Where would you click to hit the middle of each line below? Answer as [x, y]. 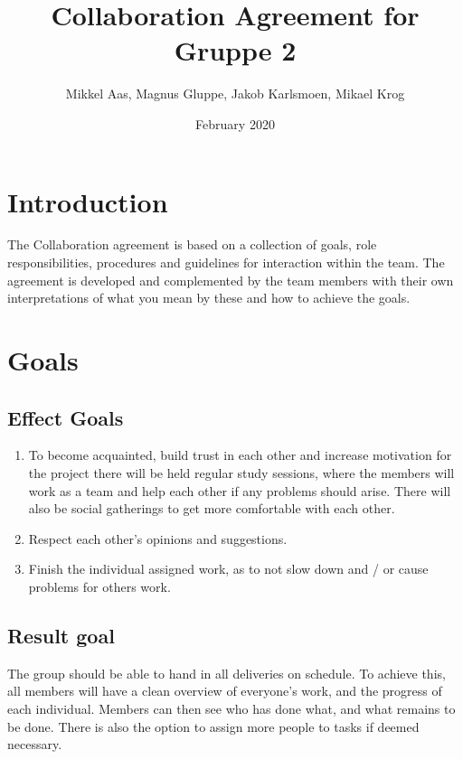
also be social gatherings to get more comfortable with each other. [212, 508]
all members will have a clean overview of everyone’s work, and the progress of [225, 691]
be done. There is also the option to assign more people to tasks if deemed [213, 726]
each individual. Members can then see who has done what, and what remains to [231, 708]
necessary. [35, 744]
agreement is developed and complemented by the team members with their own [231, 280]
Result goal [61, 635]
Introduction [88, 201]
